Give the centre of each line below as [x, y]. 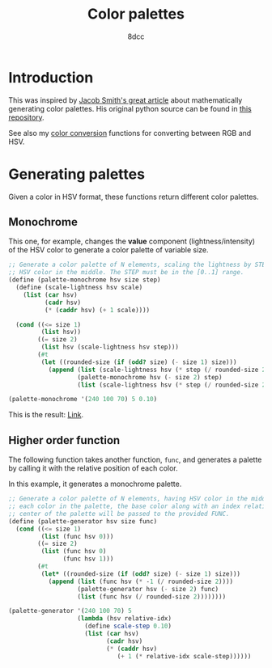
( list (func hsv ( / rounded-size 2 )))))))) [152, 596]
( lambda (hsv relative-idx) [125, 619]
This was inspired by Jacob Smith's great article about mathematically [125, 100]
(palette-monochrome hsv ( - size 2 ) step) [150, 377]
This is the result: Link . [46, 415]
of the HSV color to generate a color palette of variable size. [108, 250]
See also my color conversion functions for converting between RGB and [130, 133]
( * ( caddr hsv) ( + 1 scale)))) [97, 310]
